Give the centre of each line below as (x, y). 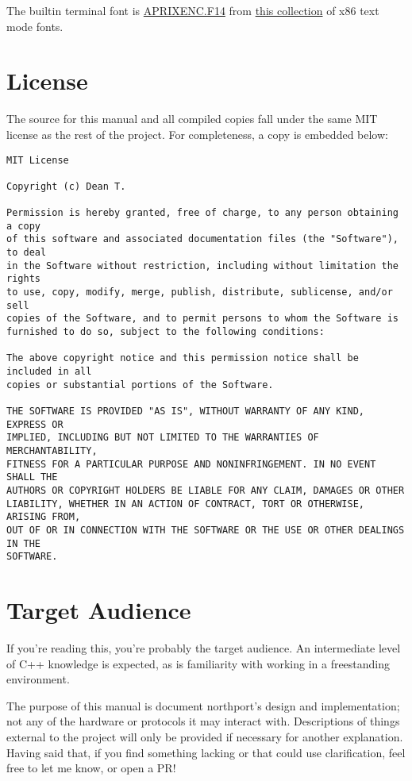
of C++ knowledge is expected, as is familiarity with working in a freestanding (198, 663)
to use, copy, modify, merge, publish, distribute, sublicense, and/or (200, 292)
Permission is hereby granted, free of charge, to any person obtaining (202, 213)
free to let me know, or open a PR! (91, 768)
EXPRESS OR (35, 424)
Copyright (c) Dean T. (66, 186)
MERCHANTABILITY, (52, 450)
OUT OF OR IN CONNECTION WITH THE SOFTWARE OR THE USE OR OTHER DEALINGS (206, 530)
